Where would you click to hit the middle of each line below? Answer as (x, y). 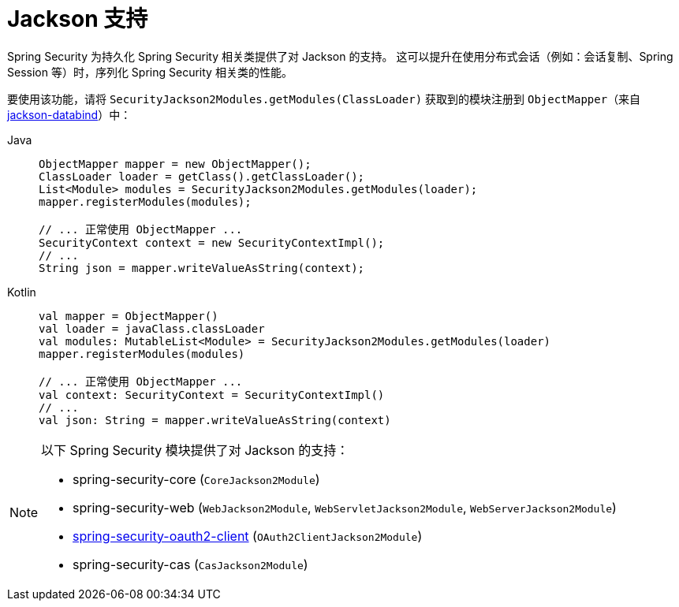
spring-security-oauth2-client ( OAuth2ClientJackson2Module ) (248, 536)
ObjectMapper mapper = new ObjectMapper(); (175, 164)
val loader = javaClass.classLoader (152, 328)
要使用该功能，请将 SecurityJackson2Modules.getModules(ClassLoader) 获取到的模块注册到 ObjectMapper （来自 (324, 99)
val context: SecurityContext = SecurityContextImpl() (212, 395)
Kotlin (22, 292)
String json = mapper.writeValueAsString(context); (202, 268)
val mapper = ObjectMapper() (129, 316)
